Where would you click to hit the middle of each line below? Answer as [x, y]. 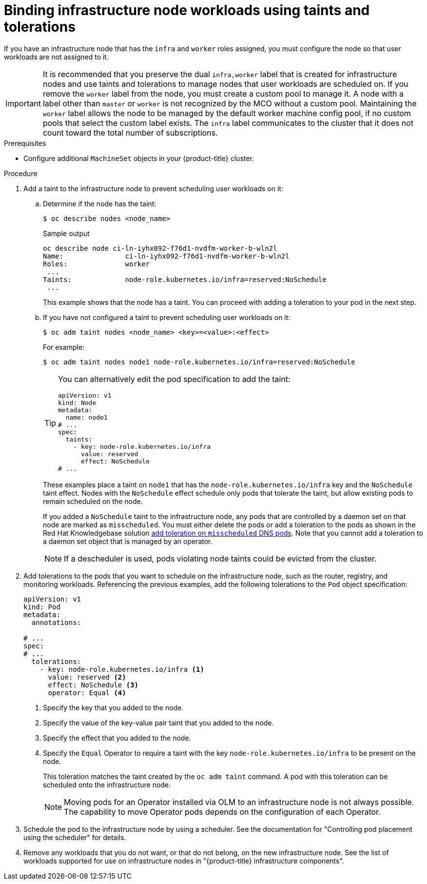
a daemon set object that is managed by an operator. [128, 541]
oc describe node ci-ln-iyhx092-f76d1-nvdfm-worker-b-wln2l [160, 248]
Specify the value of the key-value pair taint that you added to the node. [158, 723]
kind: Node [77, 402]
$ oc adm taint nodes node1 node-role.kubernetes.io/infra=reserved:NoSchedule [199, 362]
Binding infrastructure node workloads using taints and [187, 10]
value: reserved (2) [87, 677]
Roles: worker [97, 264]
